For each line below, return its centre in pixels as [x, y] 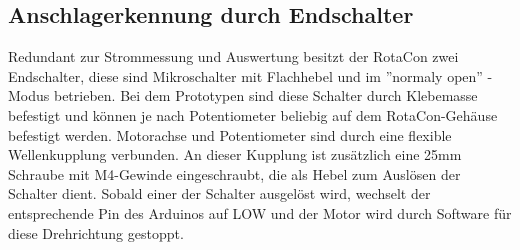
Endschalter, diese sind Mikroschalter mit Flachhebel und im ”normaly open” [245, 75]
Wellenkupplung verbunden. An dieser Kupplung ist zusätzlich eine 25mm [235, 154]
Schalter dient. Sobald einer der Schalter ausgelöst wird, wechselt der [219, 193]
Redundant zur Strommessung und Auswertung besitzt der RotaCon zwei [233, 56]
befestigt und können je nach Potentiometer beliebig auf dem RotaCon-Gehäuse [253, 114]
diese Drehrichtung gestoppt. [96, 232]
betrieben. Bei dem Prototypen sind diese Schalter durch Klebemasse [265, 95]
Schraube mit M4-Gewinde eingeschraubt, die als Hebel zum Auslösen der [234, 173]
